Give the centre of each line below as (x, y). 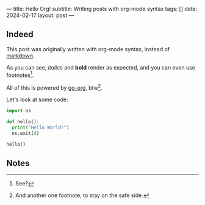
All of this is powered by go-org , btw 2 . (54, 87)
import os (19, 111)
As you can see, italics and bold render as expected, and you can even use (101, 67)
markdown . (20, 56)
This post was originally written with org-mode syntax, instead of (88, 49)
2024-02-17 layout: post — (40, 15)
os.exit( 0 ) (26, 133)
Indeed (20, 34)
